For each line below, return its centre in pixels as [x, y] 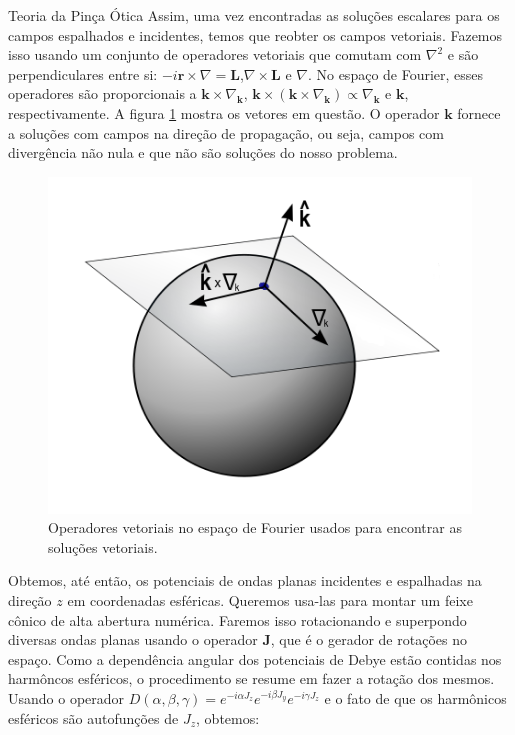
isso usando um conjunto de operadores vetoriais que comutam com [215, 54]
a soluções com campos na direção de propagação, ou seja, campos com [226, 132]
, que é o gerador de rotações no [368, 639]
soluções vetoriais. [103, 546]
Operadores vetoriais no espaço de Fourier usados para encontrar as [255, 527]
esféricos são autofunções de [93, 717]
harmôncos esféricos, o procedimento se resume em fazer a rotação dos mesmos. [251, 678]
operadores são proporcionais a [102, 93]
